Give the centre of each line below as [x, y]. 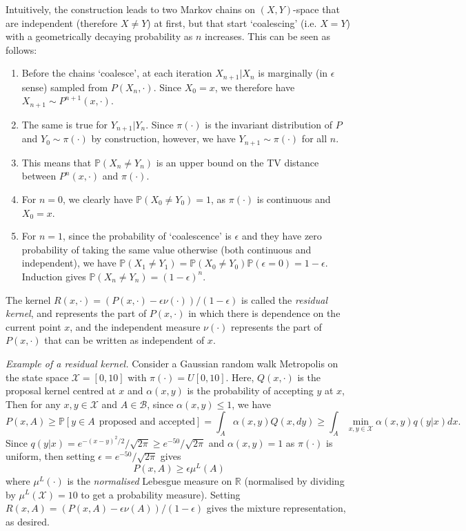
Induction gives [54, 276]
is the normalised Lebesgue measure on [150, 480]
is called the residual [285, 299]
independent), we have [69, 263]
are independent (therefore [62, 22]
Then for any [33, 404]
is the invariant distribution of [269, 124]
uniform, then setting [50, 456]
